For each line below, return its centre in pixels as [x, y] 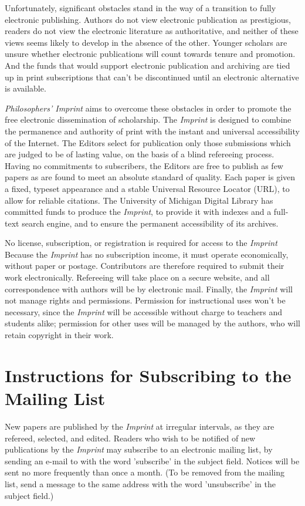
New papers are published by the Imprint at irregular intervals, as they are [140, 426]
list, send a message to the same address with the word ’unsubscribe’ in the [140, 483]
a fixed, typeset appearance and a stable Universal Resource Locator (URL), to [147, 188]
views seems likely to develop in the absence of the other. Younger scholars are [146, 42]
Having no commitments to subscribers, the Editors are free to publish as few [144, 165]
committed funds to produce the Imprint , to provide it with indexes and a [138, 212]
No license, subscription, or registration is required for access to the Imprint [141, 243]
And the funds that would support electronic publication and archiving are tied [148, 65]
